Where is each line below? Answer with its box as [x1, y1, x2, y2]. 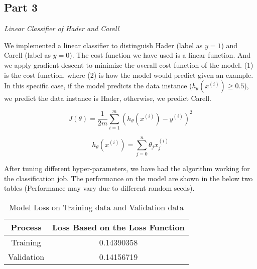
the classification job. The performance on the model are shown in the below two [4, 173, 253, 183]
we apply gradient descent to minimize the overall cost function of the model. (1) [4, 59, 253, 70]
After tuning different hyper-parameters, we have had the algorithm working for [4, 163, 250, 174]
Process [11, 221, 42, 233]
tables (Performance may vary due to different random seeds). [4, 183, 195, 193]
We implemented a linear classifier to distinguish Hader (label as [4, 40, 203, 50]
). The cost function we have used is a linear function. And [69, 50, 251, 60]
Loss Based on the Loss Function [52, 221, 185, 233]
